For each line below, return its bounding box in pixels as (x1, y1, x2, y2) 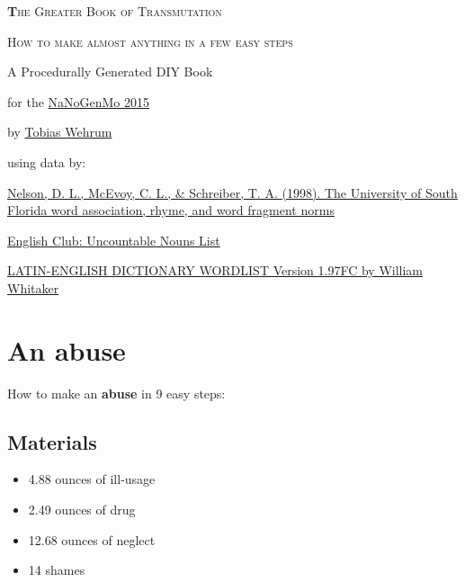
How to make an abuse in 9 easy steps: (7, 383, 226, 402)
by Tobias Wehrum (7, 122, 112, 141)
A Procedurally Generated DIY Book (7, 62, 213, 81)
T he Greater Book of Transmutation (7, 2, 222, 20)
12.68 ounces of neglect (28, 530, 156, 549)
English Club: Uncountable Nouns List (7, 230, 220, 249)
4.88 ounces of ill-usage (28, 470, 156, 488)
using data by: (7, 152, 86, 171)
